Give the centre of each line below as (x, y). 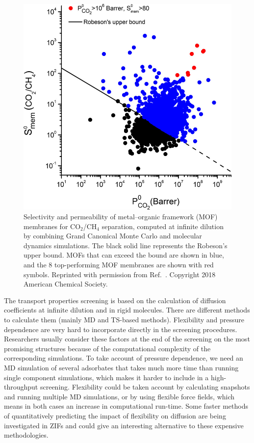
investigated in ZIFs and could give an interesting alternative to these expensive (124, 425)
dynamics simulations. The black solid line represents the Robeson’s (126, 245)
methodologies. (26, 435)
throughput (21, 387)
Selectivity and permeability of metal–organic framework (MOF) (121, 217)
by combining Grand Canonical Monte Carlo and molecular (113, 236)
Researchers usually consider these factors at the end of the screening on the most (127, 339)
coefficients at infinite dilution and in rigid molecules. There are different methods (127, 310)
